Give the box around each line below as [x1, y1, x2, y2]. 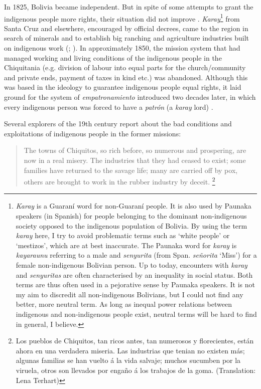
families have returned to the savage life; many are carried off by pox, [24, 164, 238, 175]
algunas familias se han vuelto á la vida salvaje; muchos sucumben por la [16, 355, 241, 365]
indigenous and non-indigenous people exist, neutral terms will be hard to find [16, 308, 257, 319]
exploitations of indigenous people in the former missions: [4, 128, 181, 138]
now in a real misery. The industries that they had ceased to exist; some [24, 154, 246, 165]
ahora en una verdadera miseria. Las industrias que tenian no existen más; [16, 345, 245, 355]
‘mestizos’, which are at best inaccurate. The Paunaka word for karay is [16, 240, 237, 250]
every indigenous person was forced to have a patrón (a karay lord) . [4, 101, 213, 112]
